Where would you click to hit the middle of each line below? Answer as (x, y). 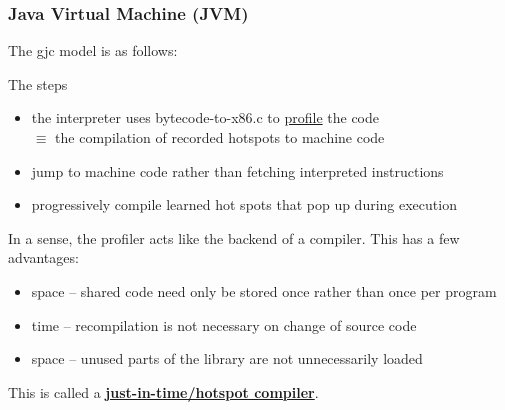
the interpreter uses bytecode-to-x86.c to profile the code (205, 117)
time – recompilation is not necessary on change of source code (224, 324)
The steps (38, 83)
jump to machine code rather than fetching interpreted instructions (237, 170)
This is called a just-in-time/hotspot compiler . (163, 391)
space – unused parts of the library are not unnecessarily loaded (227, 358)
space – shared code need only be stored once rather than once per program (264, 290)
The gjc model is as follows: (93, 50)
